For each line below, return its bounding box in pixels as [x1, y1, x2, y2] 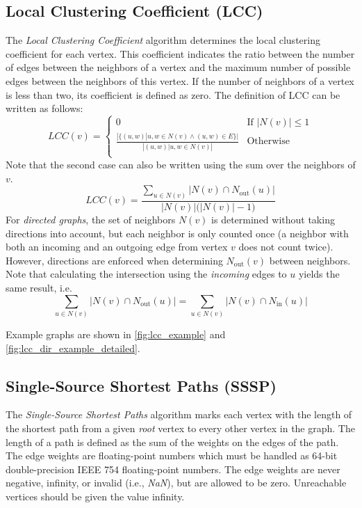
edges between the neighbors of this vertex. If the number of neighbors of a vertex [6, 73, 354, 88]
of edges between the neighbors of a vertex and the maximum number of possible [6, 60, 351, 74]
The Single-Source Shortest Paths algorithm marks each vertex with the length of [6, 407, 352, 422]
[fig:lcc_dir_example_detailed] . [6, 340, 140, 355]
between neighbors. [269, 253, 351, 267]
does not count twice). [238, 239, 334, 254]
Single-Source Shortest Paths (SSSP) [6, 374, 277, 396]
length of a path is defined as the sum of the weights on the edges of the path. [6, 434, 339, 449]
